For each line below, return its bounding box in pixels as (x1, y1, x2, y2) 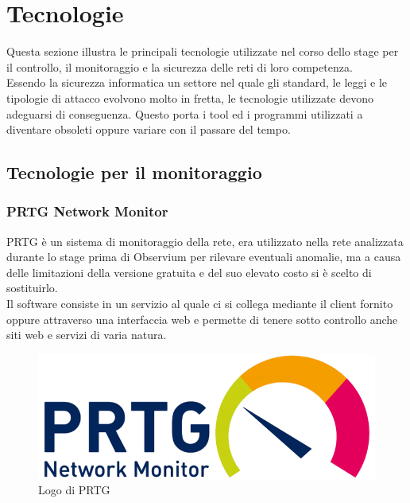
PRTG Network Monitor (6, 201, 168, 221)
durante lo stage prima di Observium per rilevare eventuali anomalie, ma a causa (6, 248, 401, 265)
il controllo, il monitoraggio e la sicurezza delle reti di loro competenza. (6, 58, 353, 75)
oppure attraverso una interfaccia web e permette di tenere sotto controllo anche (6, 310, 398, 327)
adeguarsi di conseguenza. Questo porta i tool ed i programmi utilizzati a (6, 105, 363, 122)
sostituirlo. (6, 279, 58, 296)
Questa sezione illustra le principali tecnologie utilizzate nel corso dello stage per (6, 43, 399, 60)
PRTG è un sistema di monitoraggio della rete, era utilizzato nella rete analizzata (6, 232, 404, 249)
